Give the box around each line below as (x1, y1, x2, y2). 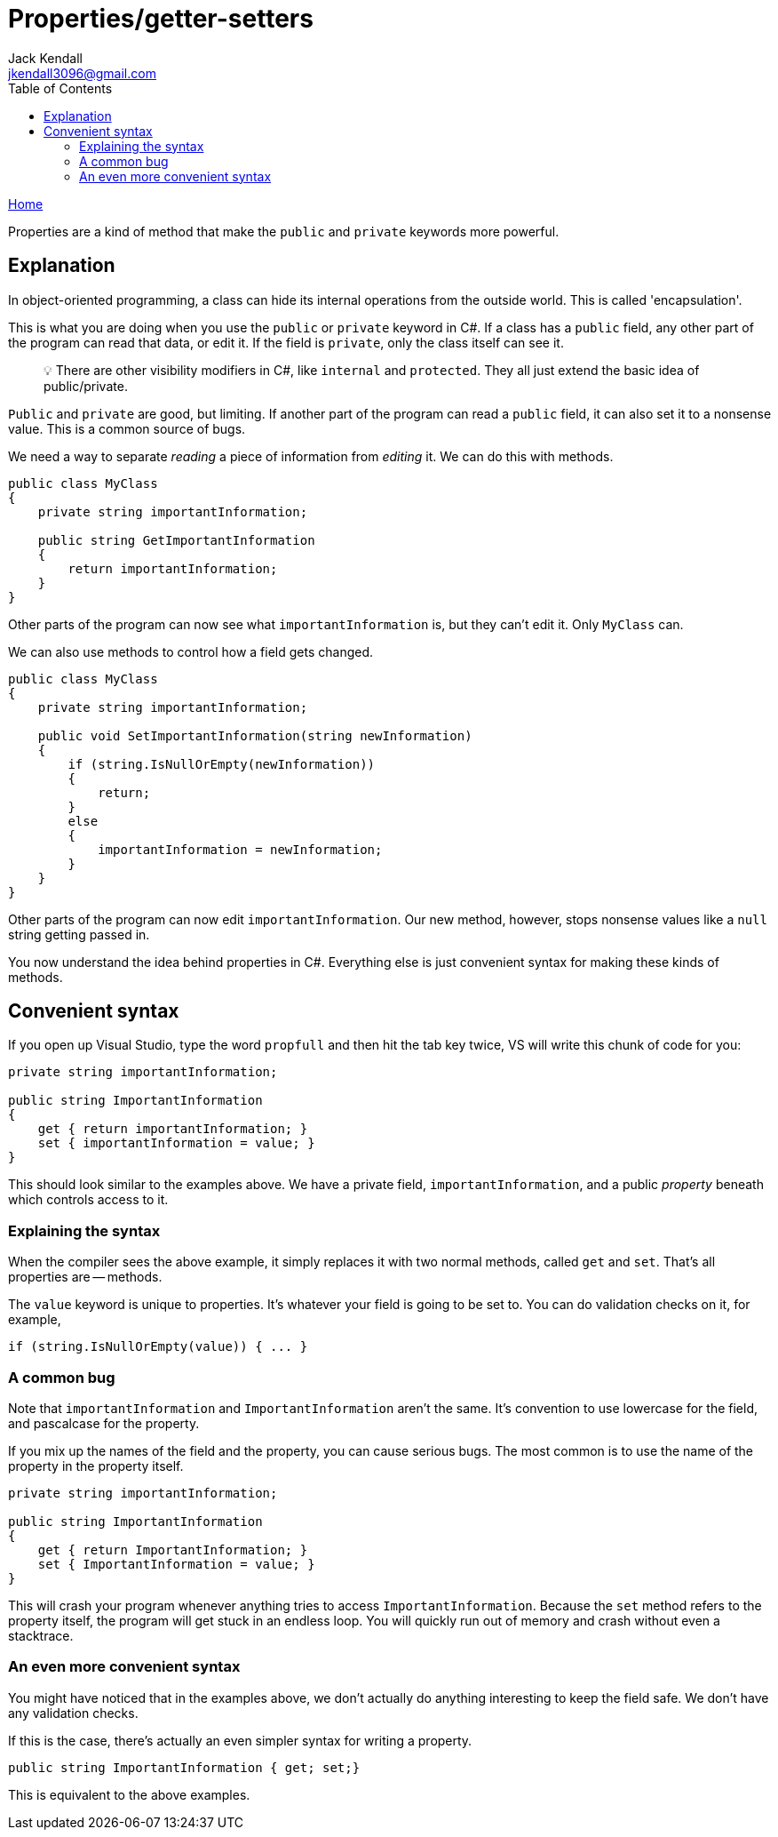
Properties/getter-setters (8, 4, 314, 34)
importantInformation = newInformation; (98, 842, 383, 857)
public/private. (44, 378, 128, 394)
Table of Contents (8, 80, 113, 96)
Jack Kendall (8, 50, 83, 66)
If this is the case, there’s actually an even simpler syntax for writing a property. (8, 1732, 472, 1748)
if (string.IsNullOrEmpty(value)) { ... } (8, 1339, 308, 1354)
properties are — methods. (8, 1269, 163, 1285)
